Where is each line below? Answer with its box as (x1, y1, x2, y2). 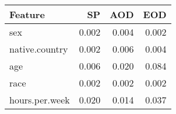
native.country (9, 42, 68, 56)
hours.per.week (9, 93, 70, 106)
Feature (9, 8, 45, 21)
